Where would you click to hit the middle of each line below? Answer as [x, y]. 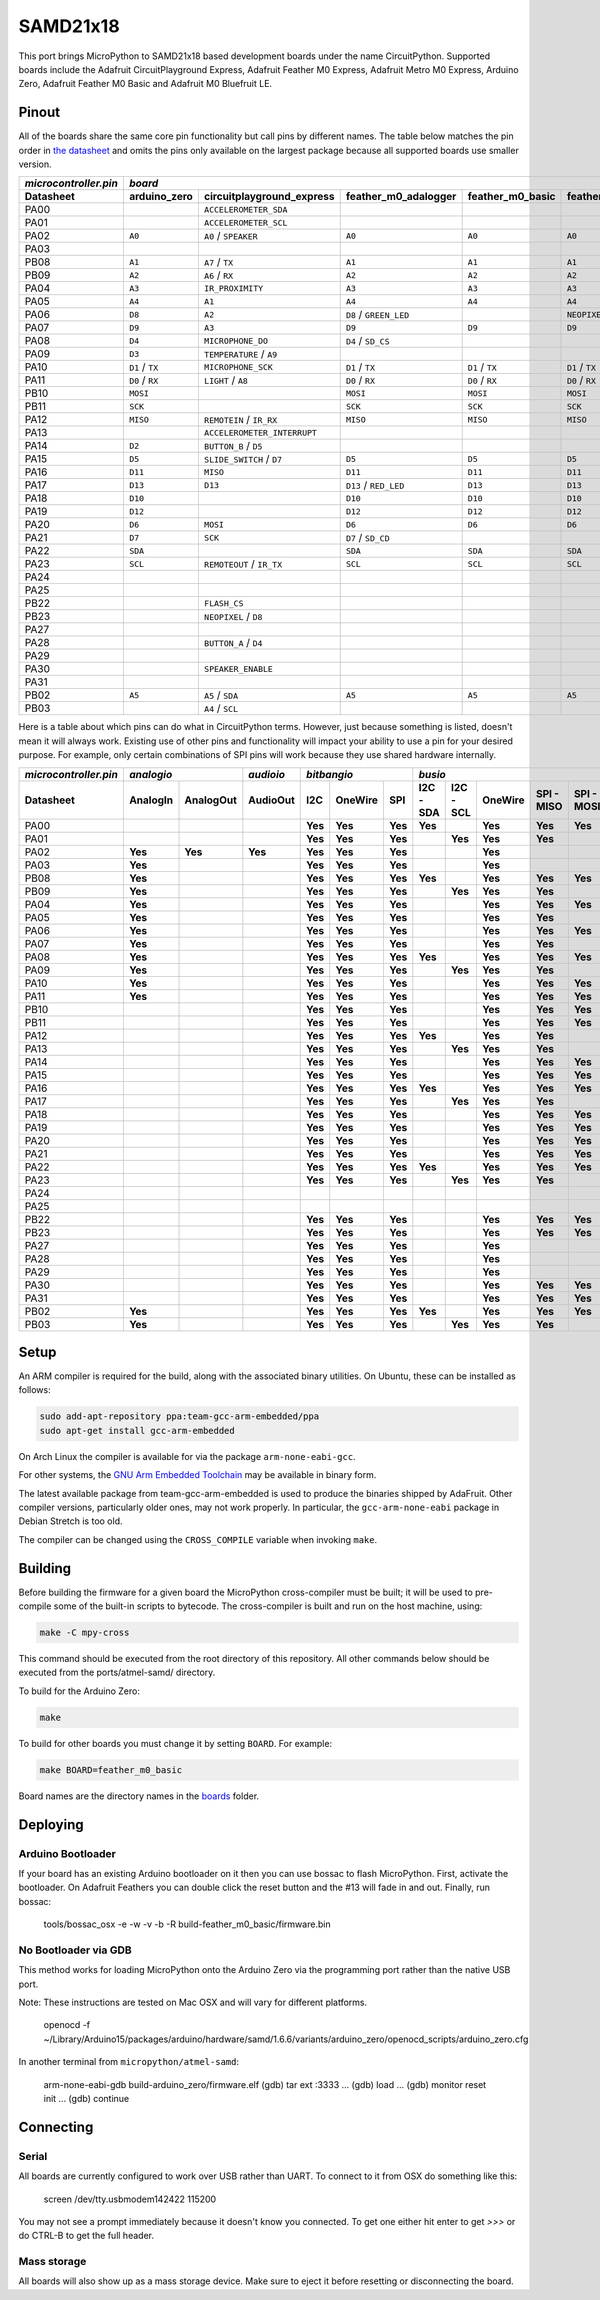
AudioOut [271, 800]
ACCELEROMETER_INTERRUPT [260, 432]
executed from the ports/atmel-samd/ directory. [117, 1672]
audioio [266, 774]
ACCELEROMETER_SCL [245, 222]
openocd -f [66, 2025]
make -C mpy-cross [84, 1633]
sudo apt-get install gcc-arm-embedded [137, 1430]
